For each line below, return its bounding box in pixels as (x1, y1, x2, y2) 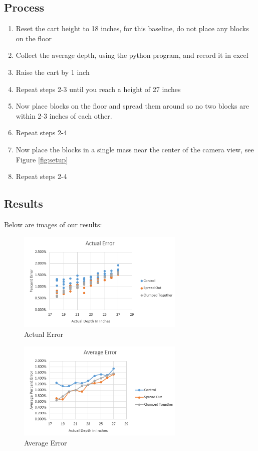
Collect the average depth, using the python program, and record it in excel (16, 50, 248, 60)
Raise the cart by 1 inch (16, 66, 90, 77)
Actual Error (24, 329, 64, 339)
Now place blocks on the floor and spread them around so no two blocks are (16, 101, 249, 111)
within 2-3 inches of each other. (16, 110, 112, 121)
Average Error (24, 437, 67, 447)
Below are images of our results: (4, 219, 102, 229)
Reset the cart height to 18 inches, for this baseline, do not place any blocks (16, 23, 249, 34)
